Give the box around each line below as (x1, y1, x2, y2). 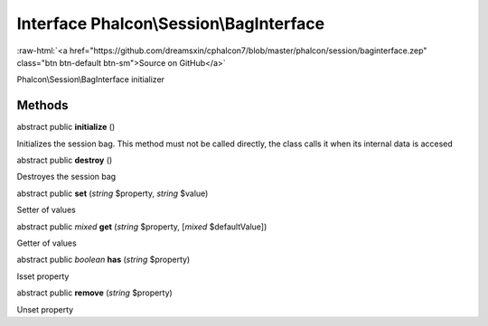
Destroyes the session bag (16, 172, 117, 182)
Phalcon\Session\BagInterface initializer (16, 74, 165, 85)
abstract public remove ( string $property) (16, 287, 174, 298)
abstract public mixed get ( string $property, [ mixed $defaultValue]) (16, 221, 267, 232)
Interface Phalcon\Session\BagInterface (16, 14, 325, 33)
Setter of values (16, 204, 76, 216)
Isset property (16, 271, 70, 282)
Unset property (16, 303, 74, 315)
